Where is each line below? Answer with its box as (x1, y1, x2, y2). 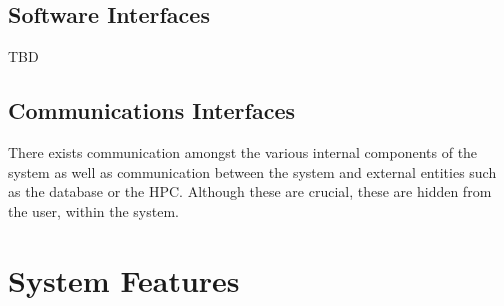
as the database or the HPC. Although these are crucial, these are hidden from (8, 181, 492, 202)
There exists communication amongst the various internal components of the (8, 142, 478, 162)
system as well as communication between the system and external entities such (8, 161, 497, 182)
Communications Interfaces (8, 95, 296, 126)
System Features (8, 259, 240, 300)
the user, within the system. (8, 200, 179, 221)
